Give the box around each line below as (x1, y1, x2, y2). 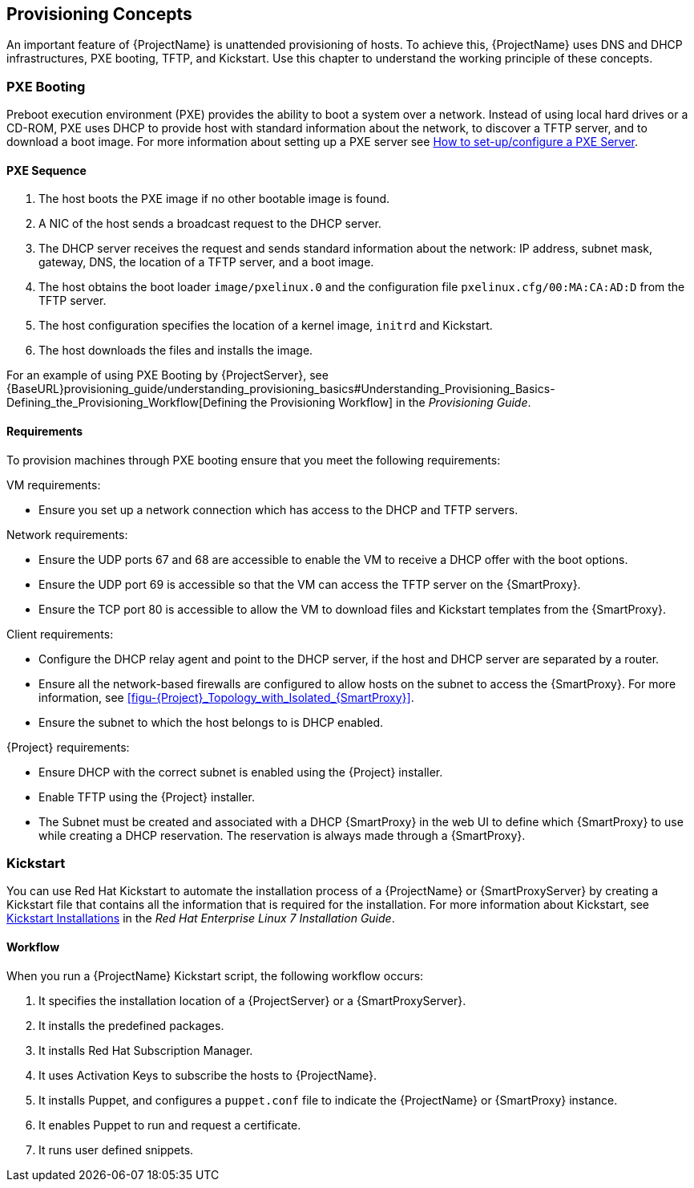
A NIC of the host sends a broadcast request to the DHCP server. (38, 217, 381, 231)
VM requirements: (6, 477, 101, 492)
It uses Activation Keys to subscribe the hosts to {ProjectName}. (38, 1068, 377, 1082)
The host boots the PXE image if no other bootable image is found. (38, 192, 390, 206)
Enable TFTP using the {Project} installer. (38, 789, 255, 804)
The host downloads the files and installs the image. (38, 343, 313, 358)
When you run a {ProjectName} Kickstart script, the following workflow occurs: (6, 968, 424, 983)
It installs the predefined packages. (38, 1018, 224, 1032)
